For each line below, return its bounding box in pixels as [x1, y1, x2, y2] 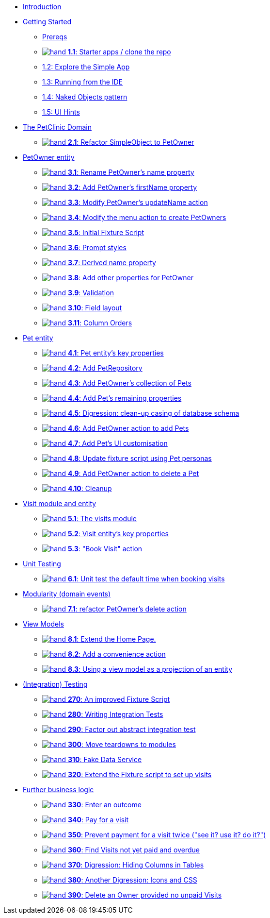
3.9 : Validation [67, 289, 114, 297]
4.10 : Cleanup [67, 484, 112, 493]
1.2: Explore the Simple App [42, 63, 130, 71]
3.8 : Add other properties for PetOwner [67, 273, 193, 282]
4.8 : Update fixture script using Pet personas [67, 454, 212, 462]
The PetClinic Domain [23, 123, 92, 131]
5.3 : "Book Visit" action [67, 544, 143, 553]
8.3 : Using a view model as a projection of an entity [67, 665, 233, 673]
